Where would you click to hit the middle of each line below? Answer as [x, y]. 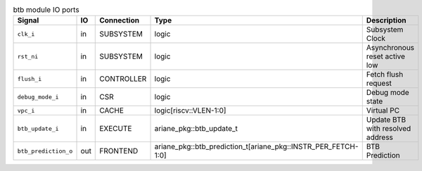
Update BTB [386, 120]
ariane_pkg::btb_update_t [196, 129]
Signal [28, 20]
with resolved [389, 129]
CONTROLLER [123, 79]
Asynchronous [390, 48]
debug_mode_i [38, 97]
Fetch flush [385, 75]
